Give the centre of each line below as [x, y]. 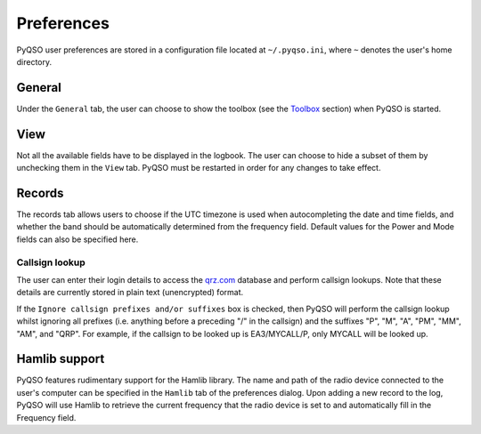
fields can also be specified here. [77, 239]
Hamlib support [61, 359]
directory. [34, 61]
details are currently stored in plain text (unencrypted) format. [130, 293]
